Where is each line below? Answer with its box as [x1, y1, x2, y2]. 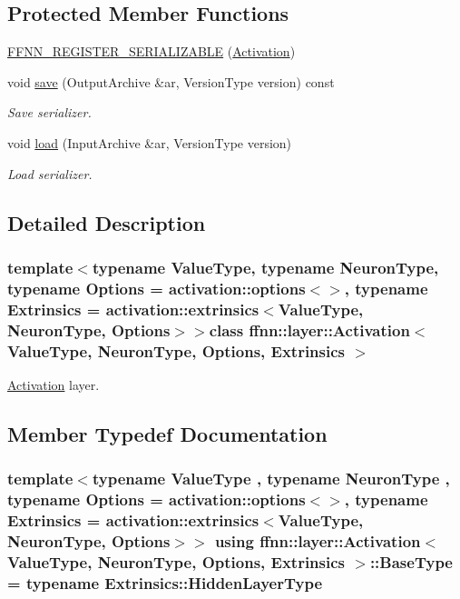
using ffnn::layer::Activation [214, 529, 421, 552]
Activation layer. [7, 374, 100, 394]
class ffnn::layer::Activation [209, 318, 410, 341]
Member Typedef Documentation [7, 419, 328, 447]
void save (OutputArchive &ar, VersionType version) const [7, 72, 335, 91]
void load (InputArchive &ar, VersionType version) [7, 133, 292, 152]
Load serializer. [7, 164, 93, 183]
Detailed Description [7, 208, 206, 236]
